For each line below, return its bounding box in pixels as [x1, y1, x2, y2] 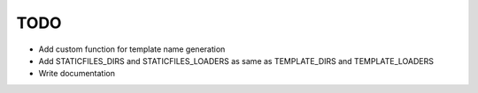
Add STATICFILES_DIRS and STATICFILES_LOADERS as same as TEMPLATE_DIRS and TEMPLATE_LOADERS [38, 55, 434, 66]
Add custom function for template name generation [38, 44, 226, 54]
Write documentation [38, 68, 115, 79]
